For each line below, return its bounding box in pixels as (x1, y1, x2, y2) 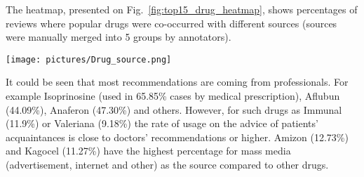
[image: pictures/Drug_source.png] (6, 54, 172, 65)
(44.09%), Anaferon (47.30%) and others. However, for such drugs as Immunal (6, 102, 342, 117)
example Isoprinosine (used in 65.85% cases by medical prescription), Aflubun (6, 88, 340, 103)
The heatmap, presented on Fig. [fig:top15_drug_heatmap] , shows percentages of (6, 2, 358, 16)
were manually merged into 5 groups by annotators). (6, 29, 231, 44)
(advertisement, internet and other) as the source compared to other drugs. (6, 157, 329, 171)
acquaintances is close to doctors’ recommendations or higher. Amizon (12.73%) (6, 129, 349, 144)
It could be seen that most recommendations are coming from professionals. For (6, 74, 349, 89)
